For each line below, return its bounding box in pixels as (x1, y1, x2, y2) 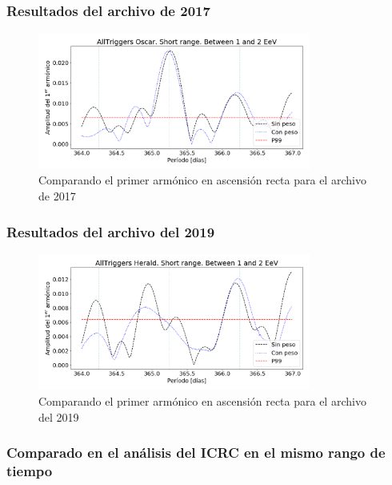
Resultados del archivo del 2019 (6, 221, 215, 241)
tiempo (6, 461, 53, 481)
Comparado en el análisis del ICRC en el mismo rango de (6, 443, 386, 463)
